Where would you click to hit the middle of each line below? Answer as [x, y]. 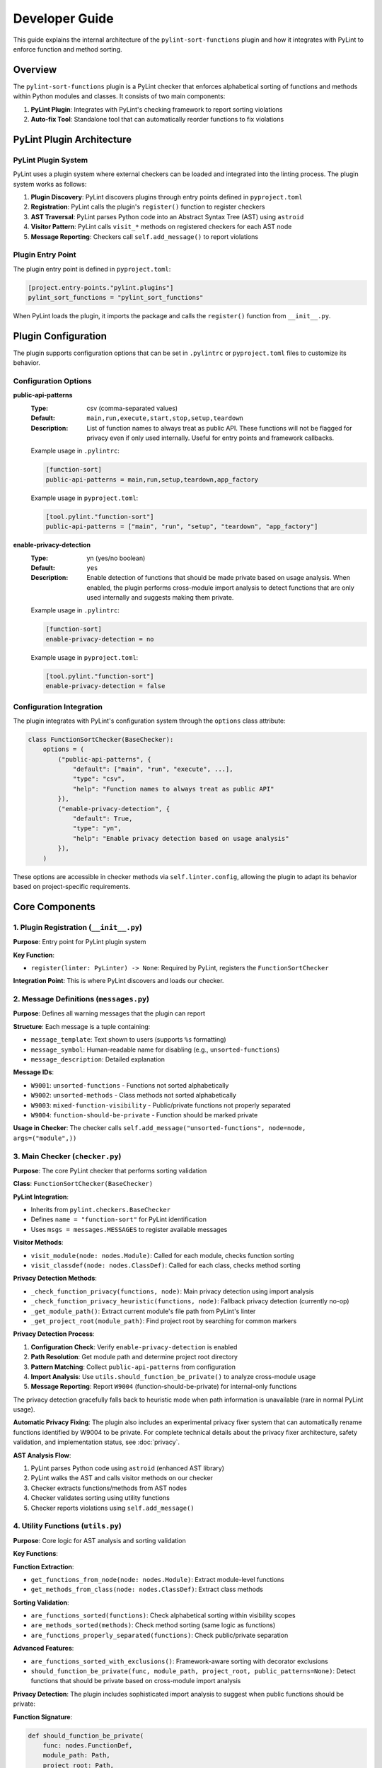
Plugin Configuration [60, 336]
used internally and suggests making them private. [160, 598]
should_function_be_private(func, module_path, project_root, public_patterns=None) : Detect [193, 1671]
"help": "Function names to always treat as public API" [173, 789]
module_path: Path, [77, 1755]
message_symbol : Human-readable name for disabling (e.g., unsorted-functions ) [155, 1049]
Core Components [54, 906]
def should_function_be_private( [86, 1735]
